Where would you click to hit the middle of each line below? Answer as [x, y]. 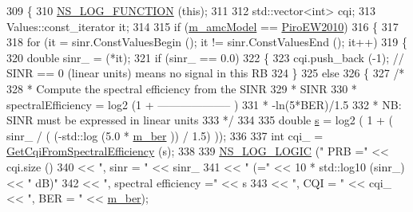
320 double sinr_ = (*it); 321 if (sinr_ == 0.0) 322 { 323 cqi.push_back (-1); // [205, 57]
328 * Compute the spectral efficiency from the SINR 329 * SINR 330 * [182, 88]
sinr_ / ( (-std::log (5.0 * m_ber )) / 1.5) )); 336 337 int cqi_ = [165, 135]
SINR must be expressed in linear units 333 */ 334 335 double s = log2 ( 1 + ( [200, 120]
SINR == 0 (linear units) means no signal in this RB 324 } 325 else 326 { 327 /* [206, 73]
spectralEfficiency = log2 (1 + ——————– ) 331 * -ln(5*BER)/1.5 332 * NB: [204, 104]
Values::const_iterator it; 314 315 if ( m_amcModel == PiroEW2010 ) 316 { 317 [203, 26]
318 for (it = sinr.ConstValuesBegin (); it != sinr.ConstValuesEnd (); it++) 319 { [207, 42]
